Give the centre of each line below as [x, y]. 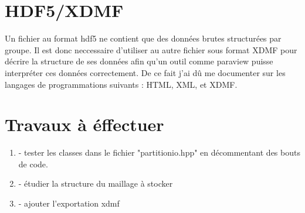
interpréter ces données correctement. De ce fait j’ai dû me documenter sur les [145, 72]
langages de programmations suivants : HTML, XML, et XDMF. [121, 84]
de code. [33, 164]
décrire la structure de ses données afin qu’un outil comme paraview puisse [139, 61]
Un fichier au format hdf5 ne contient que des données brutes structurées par [143, 38]
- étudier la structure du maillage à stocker [96, 183]
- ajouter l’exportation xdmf [69, 203]
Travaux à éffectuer [84, 124]
